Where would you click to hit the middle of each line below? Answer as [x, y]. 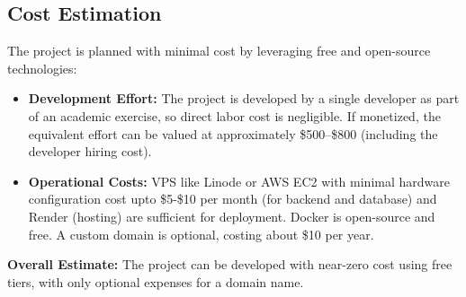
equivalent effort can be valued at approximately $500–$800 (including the [233, 133]
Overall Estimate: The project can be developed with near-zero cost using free [230, 264]
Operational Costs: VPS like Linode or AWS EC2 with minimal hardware [239, 181]
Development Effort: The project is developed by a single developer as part [244, 98]
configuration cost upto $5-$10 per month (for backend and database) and [233, 199]
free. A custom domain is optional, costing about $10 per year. [201, 234]
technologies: [42, 68]
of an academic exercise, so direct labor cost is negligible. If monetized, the [234, 115]
